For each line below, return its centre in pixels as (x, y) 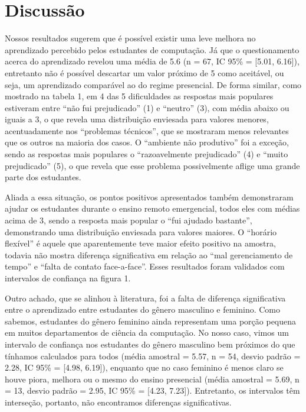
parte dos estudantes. (43, 177)
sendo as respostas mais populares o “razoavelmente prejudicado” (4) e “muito (147, 154)
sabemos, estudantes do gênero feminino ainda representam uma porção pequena (151, 321)
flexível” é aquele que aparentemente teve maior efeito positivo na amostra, (140, 243)
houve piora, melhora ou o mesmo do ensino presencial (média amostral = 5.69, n (152, 379)
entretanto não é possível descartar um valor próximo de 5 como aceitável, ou (144, 72)
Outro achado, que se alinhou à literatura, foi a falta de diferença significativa (145, 298)
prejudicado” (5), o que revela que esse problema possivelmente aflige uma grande (152, 165)
